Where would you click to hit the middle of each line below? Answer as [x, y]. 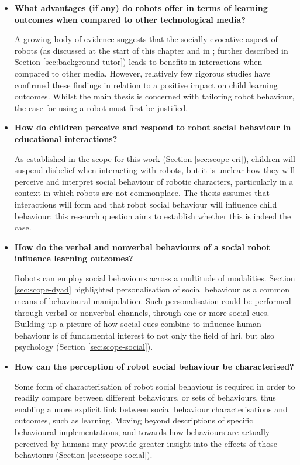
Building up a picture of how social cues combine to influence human [138, 324]
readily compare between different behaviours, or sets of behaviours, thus [145, 397]
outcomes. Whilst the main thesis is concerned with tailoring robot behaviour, [154, 96]
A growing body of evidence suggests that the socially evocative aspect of [146, 39]
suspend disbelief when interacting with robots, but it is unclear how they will [155, 170]
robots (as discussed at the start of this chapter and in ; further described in [151, 50]
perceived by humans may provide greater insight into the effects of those [146, 443]
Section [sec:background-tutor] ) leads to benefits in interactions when [138, 62]
